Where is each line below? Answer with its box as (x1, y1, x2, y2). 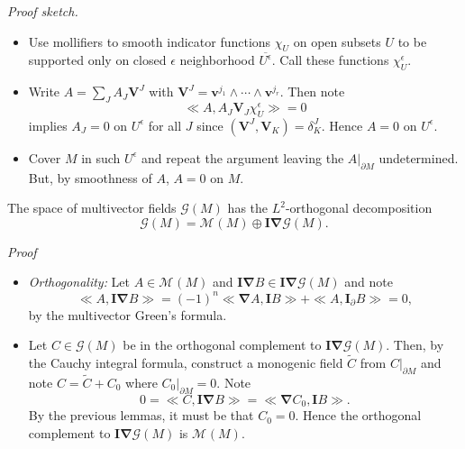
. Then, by (386, 335, 444, 354)
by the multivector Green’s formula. (28, 305, 227, 324)
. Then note (279, 82, 345, 101)
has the (227, 198, 269, 217)
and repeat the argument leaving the (141, 148, 344, 167)
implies (28, 115, 68, 134)
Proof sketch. (7, 2, 78, 20)
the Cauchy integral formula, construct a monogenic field (28, 353, 343, 371)
